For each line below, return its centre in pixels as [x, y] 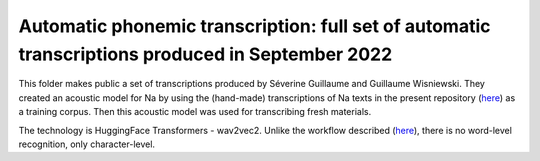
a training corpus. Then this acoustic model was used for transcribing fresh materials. [195, 112]
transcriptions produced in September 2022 [205, 54]
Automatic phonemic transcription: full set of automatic [254, 26]
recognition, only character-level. [86, 144]
